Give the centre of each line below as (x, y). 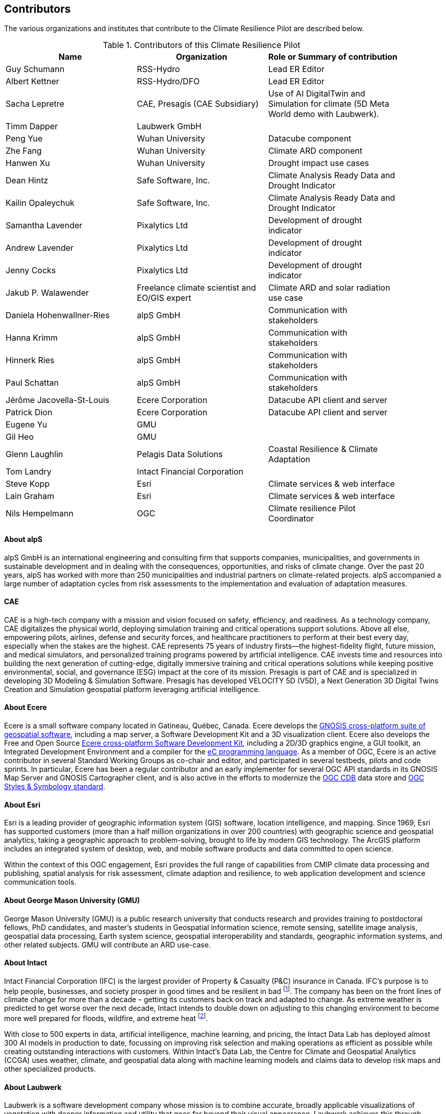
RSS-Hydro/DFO (168, 81)
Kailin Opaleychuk (40, 203)
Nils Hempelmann (40, 514)
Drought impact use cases (318, 163)
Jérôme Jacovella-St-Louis (58, 400)
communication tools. (40, 882)
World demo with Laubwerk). (324, 114)
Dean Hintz (27, 181)
